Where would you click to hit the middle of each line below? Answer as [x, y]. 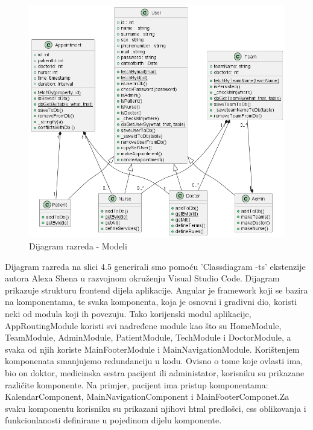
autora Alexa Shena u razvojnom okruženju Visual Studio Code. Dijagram [142, 278]
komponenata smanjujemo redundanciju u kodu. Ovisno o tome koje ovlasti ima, [154, 361]
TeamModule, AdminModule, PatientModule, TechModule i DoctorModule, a [148, 337]
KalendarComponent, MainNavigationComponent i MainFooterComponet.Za [147, 396]
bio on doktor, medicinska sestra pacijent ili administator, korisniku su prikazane [155, 372]
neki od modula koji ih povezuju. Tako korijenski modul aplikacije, [128, 314]
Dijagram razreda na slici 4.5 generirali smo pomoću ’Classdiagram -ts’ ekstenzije [155, 266]
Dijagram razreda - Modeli [78, 246]
